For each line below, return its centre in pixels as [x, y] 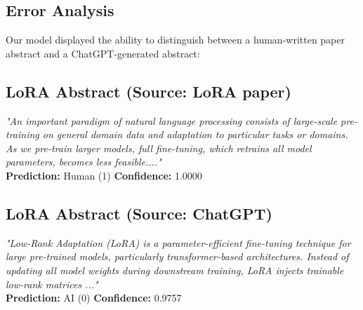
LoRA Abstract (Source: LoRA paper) [148, 91]
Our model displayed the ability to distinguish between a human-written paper [175, 40]
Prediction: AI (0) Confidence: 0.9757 [94, 298]
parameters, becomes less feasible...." [84, 162]
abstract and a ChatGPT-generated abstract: [103, 53]
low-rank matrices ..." [52, 284]
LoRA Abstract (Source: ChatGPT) [139, 213]
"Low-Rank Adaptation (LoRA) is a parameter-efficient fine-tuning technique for [178, 242]
